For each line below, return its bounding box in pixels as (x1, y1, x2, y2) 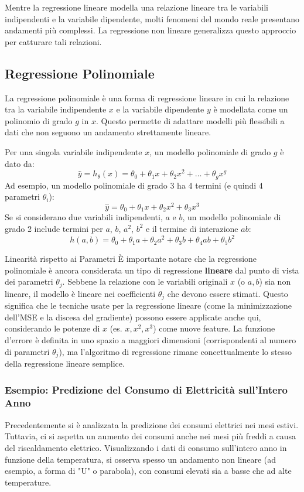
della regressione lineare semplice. (5, 357, 125, 369)
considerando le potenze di (5, 322, 100, 334)
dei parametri (5, 275, 53, 288)
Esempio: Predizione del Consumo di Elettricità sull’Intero (5, 382, 288, 397)
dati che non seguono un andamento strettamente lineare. (5, 126, 211, 138)
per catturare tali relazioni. (5, 35, 102, 47)
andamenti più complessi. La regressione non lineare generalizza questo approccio (5, 24, 296, 36)
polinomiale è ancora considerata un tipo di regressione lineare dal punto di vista (5, 264, 299, 276)
